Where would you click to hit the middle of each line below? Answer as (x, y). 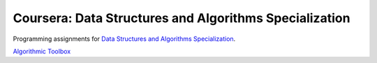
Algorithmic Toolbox (42, 51)
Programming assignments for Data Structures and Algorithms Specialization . (124, 39)
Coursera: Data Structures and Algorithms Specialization (182, 18)
